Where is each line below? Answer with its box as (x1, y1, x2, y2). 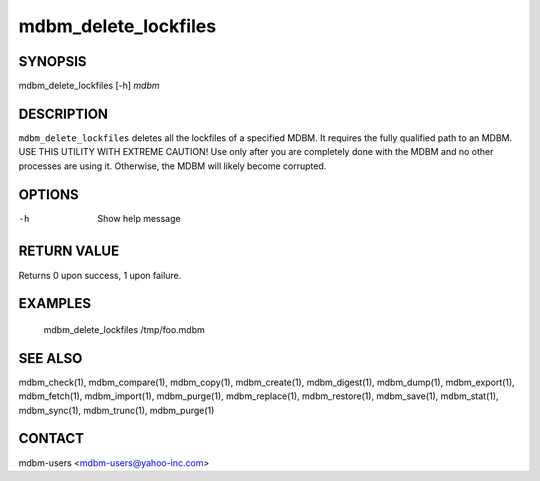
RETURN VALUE (18, 243, 120, 260)
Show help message (97, 212, 181, 224)
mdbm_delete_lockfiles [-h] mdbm (18, 80, 160, 92)
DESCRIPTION (18, 105, 109, 122)
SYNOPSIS (18, 53, 87, 70)
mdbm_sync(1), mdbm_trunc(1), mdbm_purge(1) (18, 404, 215, 416)
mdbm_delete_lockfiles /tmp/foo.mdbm (43, 323, 205, 335)
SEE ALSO (18, 350, 83, 367)
